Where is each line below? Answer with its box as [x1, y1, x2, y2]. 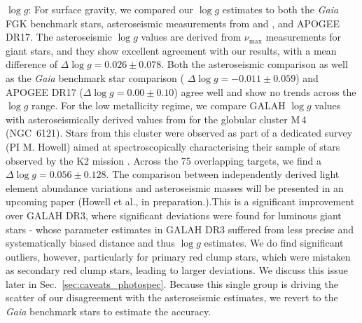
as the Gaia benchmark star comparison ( [6, 70, 184, 85]
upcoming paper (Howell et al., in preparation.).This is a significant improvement [6, 194, 355, 209]
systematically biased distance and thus [6, 235, 175, 250]
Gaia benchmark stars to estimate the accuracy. [6, 304, 211, 319]
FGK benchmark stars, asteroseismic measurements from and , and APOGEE [6, 15, 340, 30]
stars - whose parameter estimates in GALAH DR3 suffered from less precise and [6, 221, 354, 236]
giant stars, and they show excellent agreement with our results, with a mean [6, 43, 337, 57]
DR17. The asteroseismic [6, 29, 112, 44]
